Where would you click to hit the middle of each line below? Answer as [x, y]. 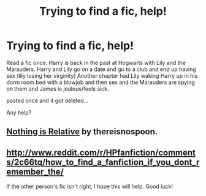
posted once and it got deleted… [48, 100]
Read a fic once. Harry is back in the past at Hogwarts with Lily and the [96, 62]
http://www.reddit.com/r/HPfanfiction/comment [101, 152]
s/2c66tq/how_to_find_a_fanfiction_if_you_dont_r [103, 162]
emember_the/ [35, 172]
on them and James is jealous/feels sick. [58, 89]
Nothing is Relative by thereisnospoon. [82, 132]
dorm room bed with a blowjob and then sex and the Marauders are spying [101, 82]
